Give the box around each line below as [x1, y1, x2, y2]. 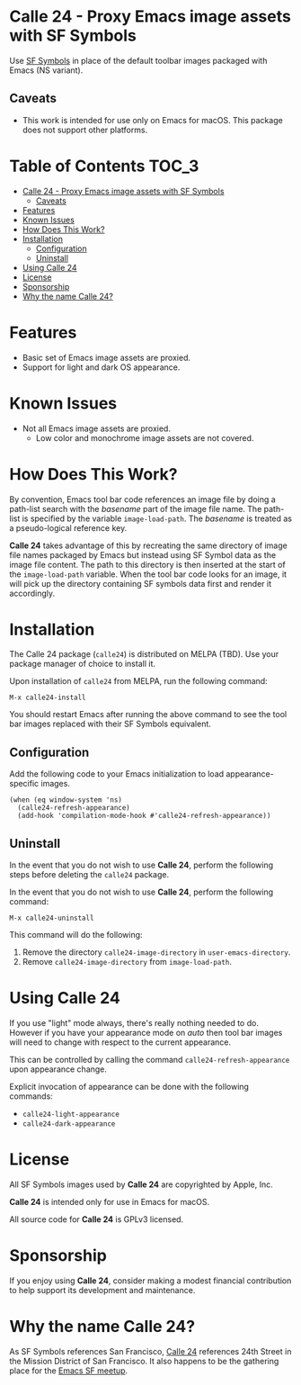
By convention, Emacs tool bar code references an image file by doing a [9, 493, 276, 505]
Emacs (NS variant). [9, 65, 84, 76]
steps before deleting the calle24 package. [9, 869, 169, 880]
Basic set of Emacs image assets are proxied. [22, 352, 191, 363]
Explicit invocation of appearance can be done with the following [9, 1082, 250, 1092]
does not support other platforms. [22, 124, 148, 135]
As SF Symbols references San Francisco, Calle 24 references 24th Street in [9, 1345, 292, 1356]
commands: [9, 1091, 54, 1102]
